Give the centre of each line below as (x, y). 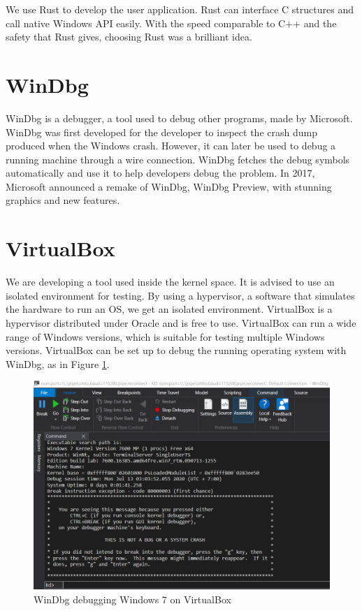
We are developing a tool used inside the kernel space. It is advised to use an (170, 282)
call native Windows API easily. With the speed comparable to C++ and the (171, 23)
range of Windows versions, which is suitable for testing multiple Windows (165, 336)
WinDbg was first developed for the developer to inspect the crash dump (161, 132)
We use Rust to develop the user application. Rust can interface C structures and (180, 9)
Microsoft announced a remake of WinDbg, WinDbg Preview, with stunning (169, 186)
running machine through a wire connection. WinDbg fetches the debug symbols (178, 159)
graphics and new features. (63, 200)
